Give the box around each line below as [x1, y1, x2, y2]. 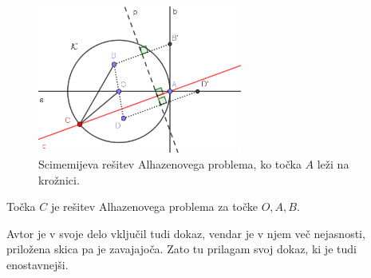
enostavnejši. [6, 256, 69, 272]
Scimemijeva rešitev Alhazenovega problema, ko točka [38, 156, 302, 172]
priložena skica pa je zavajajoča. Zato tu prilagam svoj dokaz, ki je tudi [6, 240, 357, 257]
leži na [317, 156, 349, 172]
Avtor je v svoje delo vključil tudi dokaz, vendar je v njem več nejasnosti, [6, 224, 365, 241]
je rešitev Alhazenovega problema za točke [50, 198, 259, 215]
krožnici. [38, 171, 80, 188]
